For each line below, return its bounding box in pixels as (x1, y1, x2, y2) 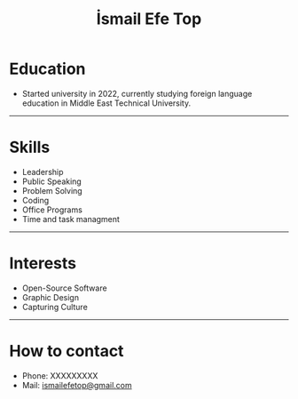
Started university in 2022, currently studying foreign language (21, 88, 253, 99)
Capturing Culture (21, 301, 89, 312)
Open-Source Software (21, 283, 108, 293)
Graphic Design (21, 291, 80, 302)
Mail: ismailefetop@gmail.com (21, 379, 132, 390)
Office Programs (21, 204, 82, 215)
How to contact (9, 341, 124, 361)
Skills (9, 138, 51, 157)
